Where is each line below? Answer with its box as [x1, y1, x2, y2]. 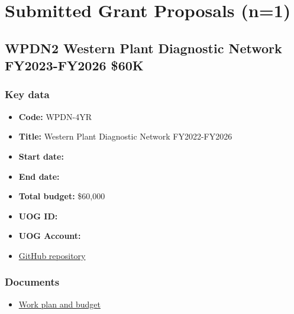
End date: [18, 170, 60, 182]
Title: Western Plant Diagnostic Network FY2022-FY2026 [18, 130, 232, 143]
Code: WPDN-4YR [18, 110, 92, 122]
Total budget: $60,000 [18, 190, 105, 202]
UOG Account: [18, 229, 81, 242]
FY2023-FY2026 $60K [5, 56, 144, 75]
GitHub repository [18, 249, 86, 261]
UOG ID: [18, 209, 58, 222]
